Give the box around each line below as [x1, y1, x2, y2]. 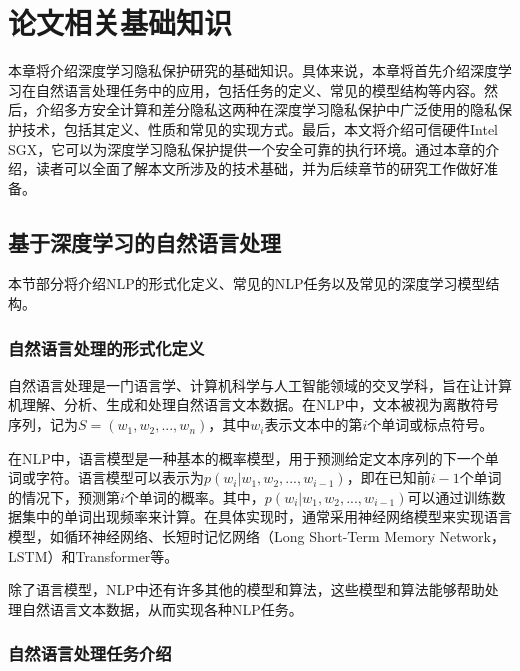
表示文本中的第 [264, 414, 363, 435]
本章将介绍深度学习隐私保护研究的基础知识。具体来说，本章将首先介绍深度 [8, 60, 498, 81]
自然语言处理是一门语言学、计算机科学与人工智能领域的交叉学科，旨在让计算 [8, 374, 512, 395]
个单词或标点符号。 [367, 414, 494, 435]
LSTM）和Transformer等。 [8, 545, 179, 566]
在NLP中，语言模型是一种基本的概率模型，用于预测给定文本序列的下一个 [8, 447, 485, 468]
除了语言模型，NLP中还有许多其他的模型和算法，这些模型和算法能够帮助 [8, 579, 485, 600]
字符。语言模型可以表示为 [35, 467, 204, 488]
